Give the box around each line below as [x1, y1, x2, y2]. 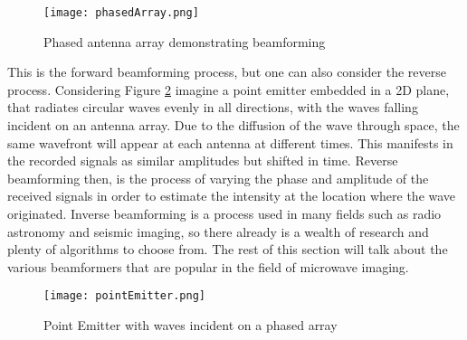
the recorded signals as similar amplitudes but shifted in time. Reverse [7, 151, 398, 170]
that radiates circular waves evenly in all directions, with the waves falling [7, 98, 418, 117]
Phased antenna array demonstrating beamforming [43, 32, 326, 51]
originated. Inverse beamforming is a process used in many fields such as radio [7, 204, 442, 222]
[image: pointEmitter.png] [43, 289, 205, 303]
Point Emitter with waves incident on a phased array [43, 316, 338, 335]
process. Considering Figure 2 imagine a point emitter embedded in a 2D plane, [7, 80, 450, 99]
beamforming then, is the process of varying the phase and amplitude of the [7, 168, 429, 187]
